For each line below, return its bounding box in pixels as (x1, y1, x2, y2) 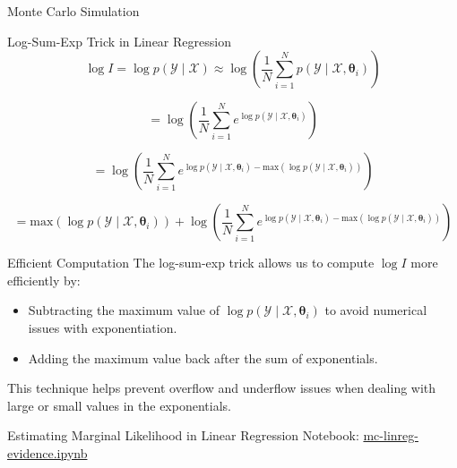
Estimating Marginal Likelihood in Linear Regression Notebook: (7, 426, 359, 445)
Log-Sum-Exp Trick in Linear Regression (7, 31, 231, 50)
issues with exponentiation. (28, 318, 177, 336)
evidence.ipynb (7, 443, 88, 462)
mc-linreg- (363, 426, 418, 445)
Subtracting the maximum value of (28, 301, 220, 319)
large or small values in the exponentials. (7, 396, 231, 414)
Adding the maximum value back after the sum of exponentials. (28, 348, 378, 367)
